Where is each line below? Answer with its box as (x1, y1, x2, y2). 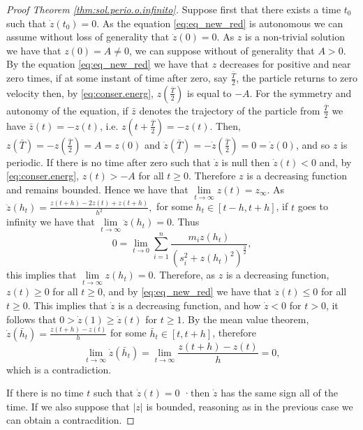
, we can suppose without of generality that (129, 43, 315, 57)
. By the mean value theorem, (181, 311, 309, 326)
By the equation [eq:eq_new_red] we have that (6, 57, 209, 71)
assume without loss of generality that (6, 29, 170, 44)
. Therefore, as (153, 267, 216, 282)
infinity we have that (6, 214, 95, 229)
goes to (297, 199, 328, 214)
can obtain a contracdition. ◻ (6, 413, 135, 427)
